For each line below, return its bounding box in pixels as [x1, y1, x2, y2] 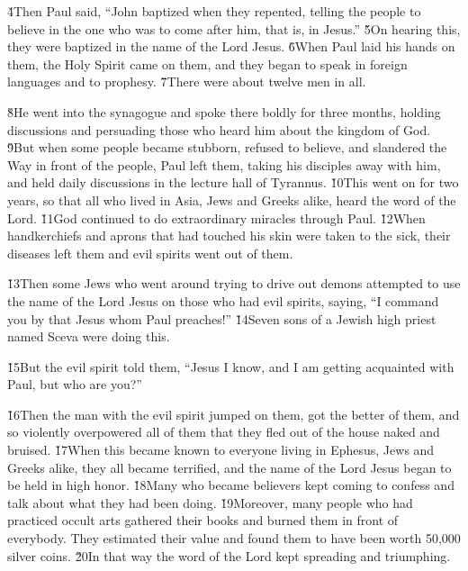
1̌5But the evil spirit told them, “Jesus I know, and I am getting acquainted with [7, 357, 454, 376]
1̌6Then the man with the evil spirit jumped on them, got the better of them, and [7, 404, 460, 423]
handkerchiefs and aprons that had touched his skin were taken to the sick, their [7, 226, 451, 245]
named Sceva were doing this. [7, 327, 170, 346]
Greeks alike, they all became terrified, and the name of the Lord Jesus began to [7, 458, 452, 476]
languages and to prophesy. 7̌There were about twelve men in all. [7, 72, 366, 91]
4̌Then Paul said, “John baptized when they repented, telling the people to [7, 2, 421, 20]
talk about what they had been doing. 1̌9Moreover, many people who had [7, 493, 413, 512]
